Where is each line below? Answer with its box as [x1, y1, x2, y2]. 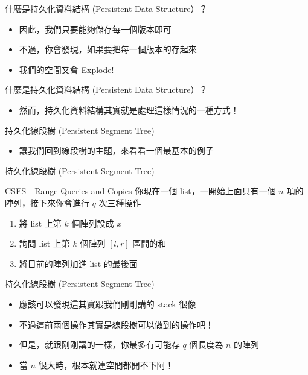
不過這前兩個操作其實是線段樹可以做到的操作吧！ [19, 318, 214, 330]
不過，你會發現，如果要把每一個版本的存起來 [19, 43, 197, 55]
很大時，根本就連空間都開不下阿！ [38, 358, 174, 371]
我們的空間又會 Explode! [19, 63, 114, 75]
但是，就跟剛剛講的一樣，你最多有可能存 [19, 338, 180, 351]
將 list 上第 [19, 216, 62, 229]
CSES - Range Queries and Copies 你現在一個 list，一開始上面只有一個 [5, 184, 276, 197]
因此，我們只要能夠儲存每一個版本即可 [19, 22, 172, 35]
